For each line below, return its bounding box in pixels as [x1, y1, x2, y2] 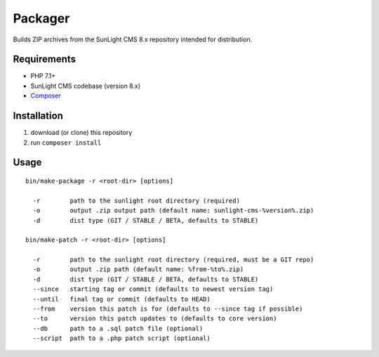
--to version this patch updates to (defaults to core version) [32, 315, 277, 323]
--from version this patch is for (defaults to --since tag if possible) [32, 305, 303, 313]
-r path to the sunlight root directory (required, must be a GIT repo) [32, 256, 314, 264]
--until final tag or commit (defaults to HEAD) [32, 295, 211, 303]
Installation [13, 110, 63, 122]
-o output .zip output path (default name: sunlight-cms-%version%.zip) [32, 207, 314, 214]
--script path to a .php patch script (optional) [32, 335, 211, 342]
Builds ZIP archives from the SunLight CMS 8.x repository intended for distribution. [13, 35, 253, 44]
